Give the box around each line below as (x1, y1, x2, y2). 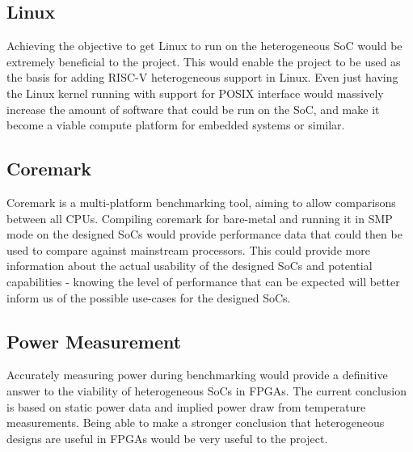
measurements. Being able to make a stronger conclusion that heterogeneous (6, 414, 385, 431)
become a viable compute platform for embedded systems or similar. (6, 116, 345, 133)
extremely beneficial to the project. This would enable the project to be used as (6, 53, 401, 70)
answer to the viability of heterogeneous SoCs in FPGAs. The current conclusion (6, 382, 407, 399)
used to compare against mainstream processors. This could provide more (6, 241, 370, 258)
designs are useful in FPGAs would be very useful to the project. (6, 429, 328, 446)
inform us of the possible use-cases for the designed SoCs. (6, 289, 291, 306)
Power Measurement (6, 328, 182, 353)
